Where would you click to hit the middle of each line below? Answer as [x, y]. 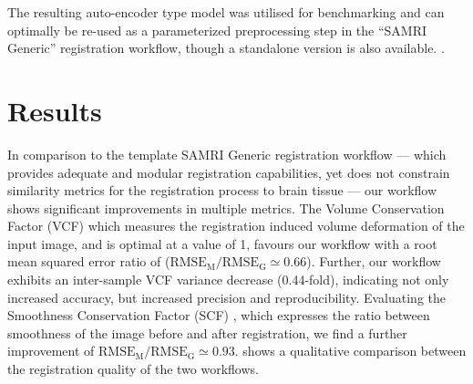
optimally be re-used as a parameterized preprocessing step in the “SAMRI [217, 30]
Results [55, 110]
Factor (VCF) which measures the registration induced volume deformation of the [236, 226]
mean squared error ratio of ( [89, 261]
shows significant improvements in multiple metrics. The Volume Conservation [226, 208]
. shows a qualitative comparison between [350, 351]
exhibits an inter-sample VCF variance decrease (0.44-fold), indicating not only [228, 280]
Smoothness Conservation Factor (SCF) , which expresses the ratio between [219, 315]
